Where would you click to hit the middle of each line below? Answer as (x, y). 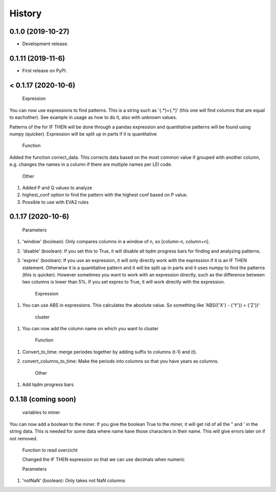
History (26, 13)
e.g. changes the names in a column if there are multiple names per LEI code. (91, 164)
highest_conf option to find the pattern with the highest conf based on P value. (105, 195)
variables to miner (41, 413)
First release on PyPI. (45, 70)
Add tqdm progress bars (48, 384)
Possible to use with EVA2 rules (55, 202)
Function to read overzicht (50, 450)
